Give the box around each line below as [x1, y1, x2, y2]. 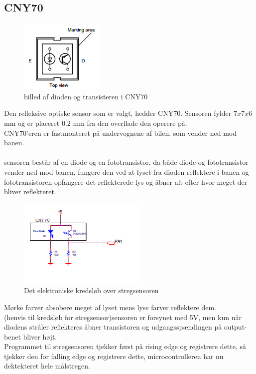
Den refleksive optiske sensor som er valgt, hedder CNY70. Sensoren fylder [4, 108, 232, 118]
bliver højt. [23, 331, 57, 342]
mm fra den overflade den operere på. [73, 117, 187, 128]
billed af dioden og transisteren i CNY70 [24, 91, 148, 101]
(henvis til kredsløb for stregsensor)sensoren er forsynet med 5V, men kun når [4, 312, 242, 322]
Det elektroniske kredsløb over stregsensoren [24, 285, 159, 296]
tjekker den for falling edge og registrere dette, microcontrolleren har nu [4, 351, 224, 361]
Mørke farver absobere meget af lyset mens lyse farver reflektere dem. [4, 302, 217, 312]
